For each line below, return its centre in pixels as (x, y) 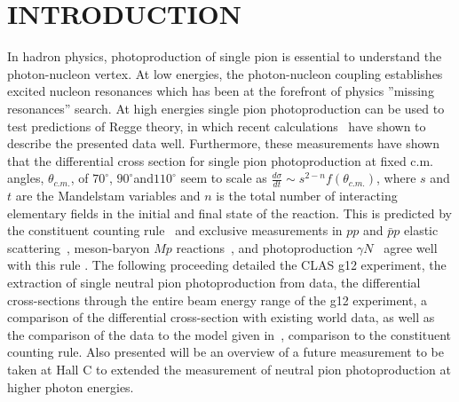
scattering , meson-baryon (79, 247)
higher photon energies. (71, 386)
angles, (26, 178)
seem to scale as (224, 178)
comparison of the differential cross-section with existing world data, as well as (221, 317)
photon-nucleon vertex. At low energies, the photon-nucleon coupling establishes (225, 73)
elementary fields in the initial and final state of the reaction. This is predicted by (229, 213)
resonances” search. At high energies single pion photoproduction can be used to (226, 108)
